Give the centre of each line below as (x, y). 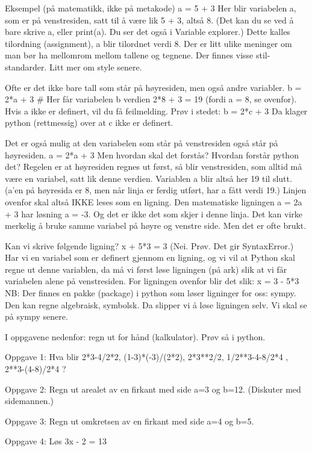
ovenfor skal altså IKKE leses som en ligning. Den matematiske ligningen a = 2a (154, 201)
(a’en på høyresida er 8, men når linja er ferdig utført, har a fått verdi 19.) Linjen (156, 190)
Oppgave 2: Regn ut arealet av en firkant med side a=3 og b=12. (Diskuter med (153, 389)
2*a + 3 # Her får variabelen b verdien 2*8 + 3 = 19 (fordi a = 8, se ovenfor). (151, 99)
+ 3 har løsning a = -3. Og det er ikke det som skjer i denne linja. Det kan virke (154, 213)
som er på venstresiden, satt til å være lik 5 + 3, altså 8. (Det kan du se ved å (149, 20)
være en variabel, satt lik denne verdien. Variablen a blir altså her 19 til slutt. (148, 178)
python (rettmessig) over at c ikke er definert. (89, 123)
